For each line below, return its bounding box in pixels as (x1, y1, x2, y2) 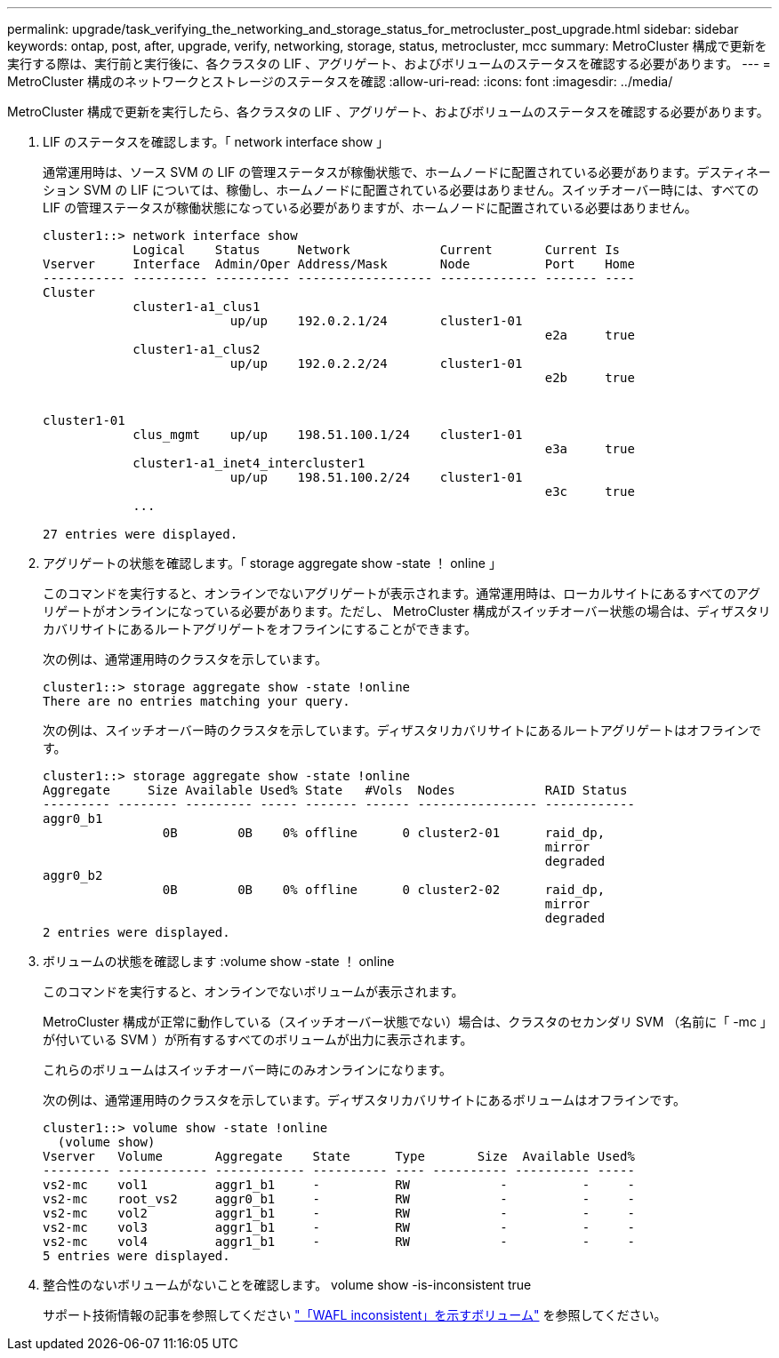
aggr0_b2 (43, 868, 103, 883)
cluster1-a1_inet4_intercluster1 (133, 456, 365, 470)
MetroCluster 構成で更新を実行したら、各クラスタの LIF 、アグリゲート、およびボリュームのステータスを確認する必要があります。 (7, 104, 769, 119)
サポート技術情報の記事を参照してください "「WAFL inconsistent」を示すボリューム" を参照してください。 (43, 1307, 667, 1322)
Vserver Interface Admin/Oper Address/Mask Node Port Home (43, 257, 635, 271)
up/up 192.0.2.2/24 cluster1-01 (229, 356, 523, 371)
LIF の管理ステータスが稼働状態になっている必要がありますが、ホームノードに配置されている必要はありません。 (43, 200, 697, 215)
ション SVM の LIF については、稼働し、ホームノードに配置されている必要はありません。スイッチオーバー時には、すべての (43, 182, 759, 197)
